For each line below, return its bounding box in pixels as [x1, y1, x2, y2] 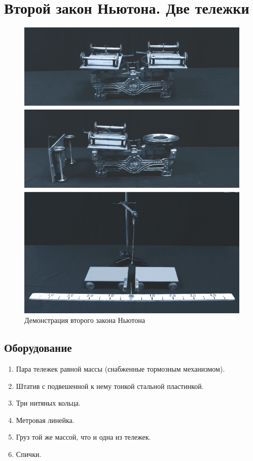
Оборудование [4, 340, 72, 355]
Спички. [16, 448, 42, 459]
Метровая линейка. [16, 414, 75, 425]
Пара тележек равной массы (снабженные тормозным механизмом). [16, 363, 225, 374]
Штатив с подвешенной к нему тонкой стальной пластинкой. [16, 380, 204, 391]
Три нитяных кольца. [16, 398, 81, 408]
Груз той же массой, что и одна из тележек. [16, 432, 151, 442]
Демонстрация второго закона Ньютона [24, 315, 145, 325]
